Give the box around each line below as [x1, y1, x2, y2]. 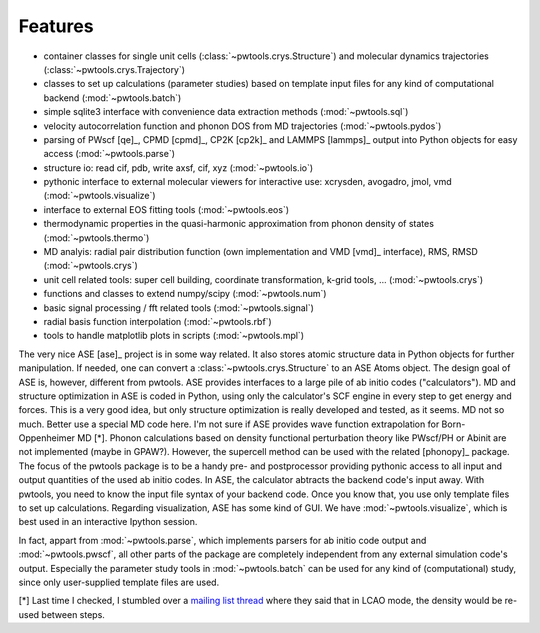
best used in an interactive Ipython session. [18, 516, 198, 528]
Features [18, 15, 94, 37]
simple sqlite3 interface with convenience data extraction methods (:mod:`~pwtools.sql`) [43, 106, 409, 118]
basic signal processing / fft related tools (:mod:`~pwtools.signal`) [43, 301, 315, 314]
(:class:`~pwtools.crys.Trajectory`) [43, 63, 185, 75]
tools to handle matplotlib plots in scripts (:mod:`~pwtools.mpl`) [43, 330, 305, 342]
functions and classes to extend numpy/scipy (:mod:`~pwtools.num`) [43, 288, 327, 300]
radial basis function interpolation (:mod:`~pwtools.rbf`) [43, 315, 272, 327]
